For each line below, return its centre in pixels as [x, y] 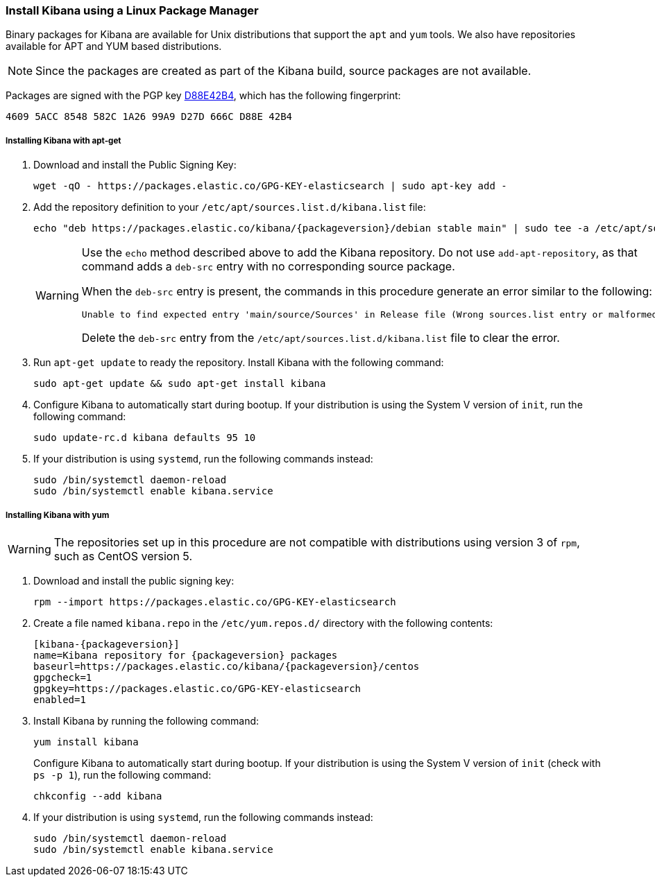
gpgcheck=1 [63, 677]
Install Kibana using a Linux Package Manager [132, 10]
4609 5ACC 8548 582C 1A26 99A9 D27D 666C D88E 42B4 [149, 117]
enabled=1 [60, 699]
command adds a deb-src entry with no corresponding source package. [268, 267]
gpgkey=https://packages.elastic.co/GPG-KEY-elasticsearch [197, 688]
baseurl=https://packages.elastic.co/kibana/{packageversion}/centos [227, 666]
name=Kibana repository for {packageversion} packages [186, 655]
